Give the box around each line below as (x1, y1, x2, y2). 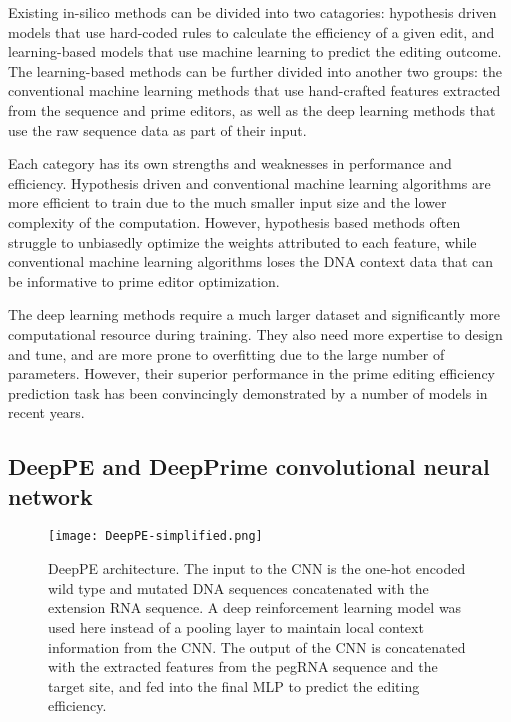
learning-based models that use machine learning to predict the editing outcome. (8, 41, 502, 62)
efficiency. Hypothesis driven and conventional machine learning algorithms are (8, 172, 491, 193)
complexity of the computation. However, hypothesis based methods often (8, 211, 461, 232)
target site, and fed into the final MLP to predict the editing (48, 675, 420, 696)
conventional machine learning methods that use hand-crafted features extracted (8, 80, 501, 101)
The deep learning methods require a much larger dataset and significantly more (8, 304, 501, 325)
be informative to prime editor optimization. (8, 270, 280, 291)
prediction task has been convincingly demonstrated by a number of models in (8, 382, 488, 403)
